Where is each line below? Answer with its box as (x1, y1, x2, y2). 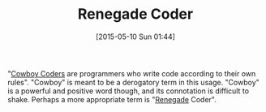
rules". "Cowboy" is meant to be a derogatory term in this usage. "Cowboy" (7, 77, 260, 87)
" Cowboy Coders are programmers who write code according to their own (7, 68, 256, 78)
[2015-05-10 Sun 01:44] (95, 32, 176, 41)
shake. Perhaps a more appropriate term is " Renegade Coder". (7, 94, 217, 104)
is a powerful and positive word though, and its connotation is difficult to (7, 86, 249, 96)
